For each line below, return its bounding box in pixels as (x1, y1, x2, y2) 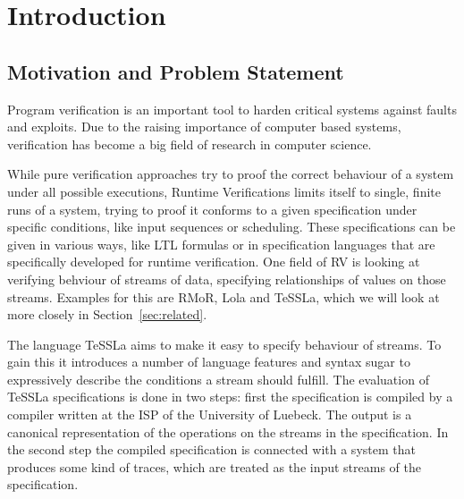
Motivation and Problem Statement (7, 57, 344, 85)
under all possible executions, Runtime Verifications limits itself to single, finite (7, 182, 441, 200)
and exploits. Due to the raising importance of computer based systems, (7, 117, 401, 136)
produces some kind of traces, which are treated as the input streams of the (7, 457, 422, 476)
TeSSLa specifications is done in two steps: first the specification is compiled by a (7, 387, 453, 406)
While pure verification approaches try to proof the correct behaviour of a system (7, 165, 454, 183)
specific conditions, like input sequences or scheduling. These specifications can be (7, 217, 456, 236)
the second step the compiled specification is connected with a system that (7, 440, 416, 459)
